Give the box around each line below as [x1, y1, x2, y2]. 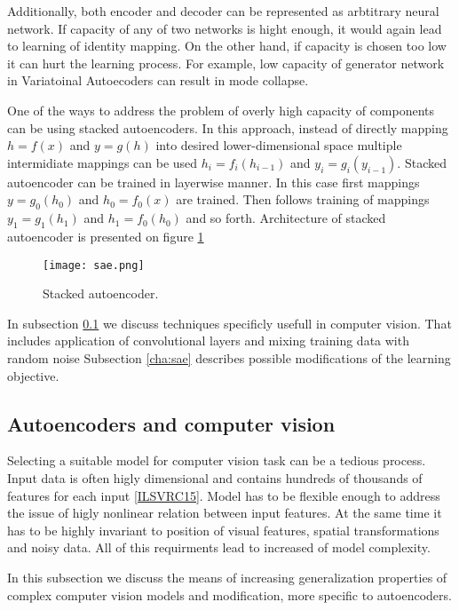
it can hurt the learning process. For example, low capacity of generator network [7, 53, 445, 72]
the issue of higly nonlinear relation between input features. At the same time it [7, 503, 442, 522]
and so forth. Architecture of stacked [186, 209, 386, 227]
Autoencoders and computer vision [7, 409, 336, 437]
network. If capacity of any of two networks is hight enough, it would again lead [7, 19, 442, 37]
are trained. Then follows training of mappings [176, 190, 430, 209]
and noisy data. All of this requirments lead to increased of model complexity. [7, 538, 431, 557]
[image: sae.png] [43, 258, 145, 272]
